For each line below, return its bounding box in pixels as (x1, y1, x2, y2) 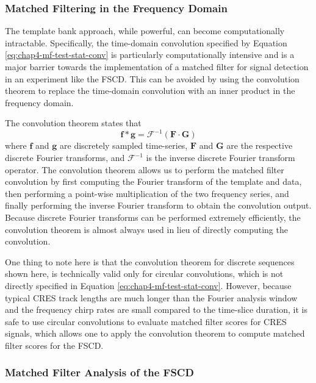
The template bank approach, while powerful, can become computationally (5, 24, 285, 37)
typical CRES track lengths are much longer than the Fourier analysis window (5, 291, 298, 304)
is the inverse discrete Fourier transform (146, 151, 295, 164)
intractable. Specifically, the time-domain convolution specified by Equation (5, 36, 287, 49)
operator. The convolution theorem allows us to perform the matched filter (5, 163, 284, 176)
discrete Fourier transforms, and (5, 151, 125, 164)
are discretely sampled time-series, (60, 139, 188, 152)
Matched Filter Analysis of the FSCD (5, 365, 194, 380)
